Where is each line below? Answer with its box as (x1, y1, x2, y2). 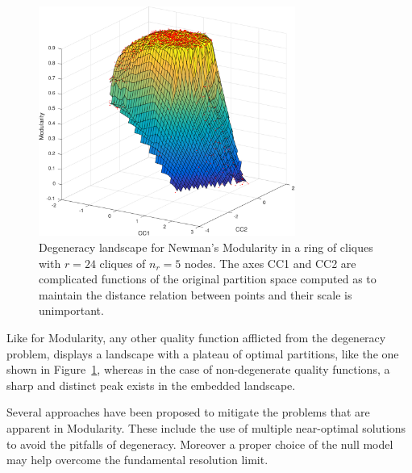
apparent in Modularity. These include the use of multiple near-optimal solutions (6, 419, 406, 436)
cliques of (99, 254, 146, 271)
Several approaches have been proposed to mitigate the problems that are (6, 404, 370, 421)
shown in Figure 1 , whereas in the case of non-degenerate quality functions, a (6, 361, 390, 378)
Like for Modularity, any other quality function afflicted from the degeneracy (6, 329, 386, 346)
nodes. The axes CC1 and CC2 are (185, 254, 356, 271)
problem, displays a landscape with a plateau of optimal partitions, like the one (6, 345, 399, 362)
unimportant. (39, 302, 104, 319)
